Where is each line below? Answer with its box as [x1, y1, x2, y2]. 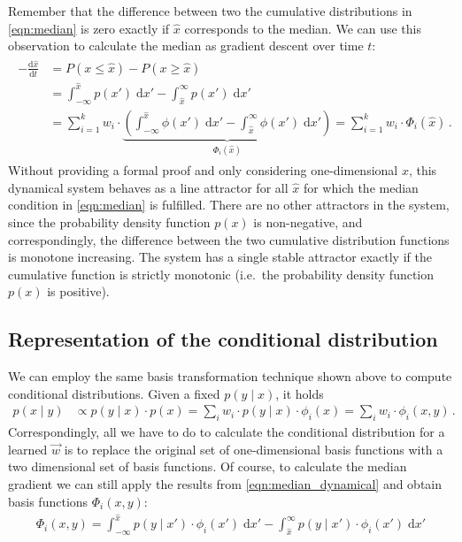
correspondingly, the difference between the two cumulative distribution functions [8, 230, 450, 248]
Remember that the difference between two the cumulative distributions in [8, 2, 412, 19]
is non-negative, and [253, 213, 363, 232]
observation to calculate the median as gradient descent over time [8, 36, 364, 55]
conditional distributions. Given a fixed [8, 384, 220, 402]
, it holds [275, 384, 324, 402]
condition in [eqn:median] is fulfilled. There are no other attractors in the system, [8, 195, 450, 214]
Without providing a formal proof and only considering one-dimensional [8, 161, 398, 179]
